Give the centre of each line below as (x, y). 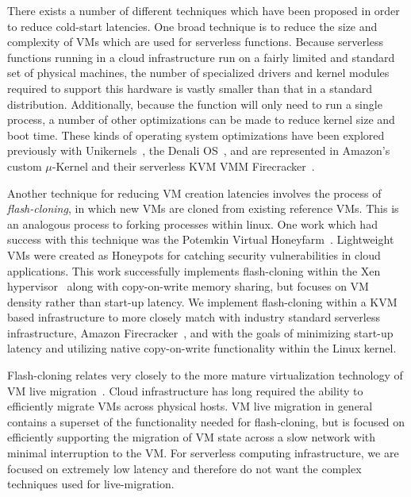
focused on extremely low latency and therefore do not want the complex (184, 468)
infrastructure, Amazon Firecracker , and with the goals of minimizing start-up (200, 332)
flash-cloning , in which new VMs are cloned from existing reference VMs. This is (203, 208)
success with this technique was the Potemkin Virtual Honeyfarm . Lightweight (201, 239)
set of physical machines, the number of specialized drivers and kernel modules (198, 73)
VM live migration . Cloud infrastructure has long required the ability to (185, 390)
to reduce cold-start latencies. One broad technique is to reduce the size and (192, 26)
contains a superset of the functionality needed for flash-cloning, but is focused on (206, 421)
